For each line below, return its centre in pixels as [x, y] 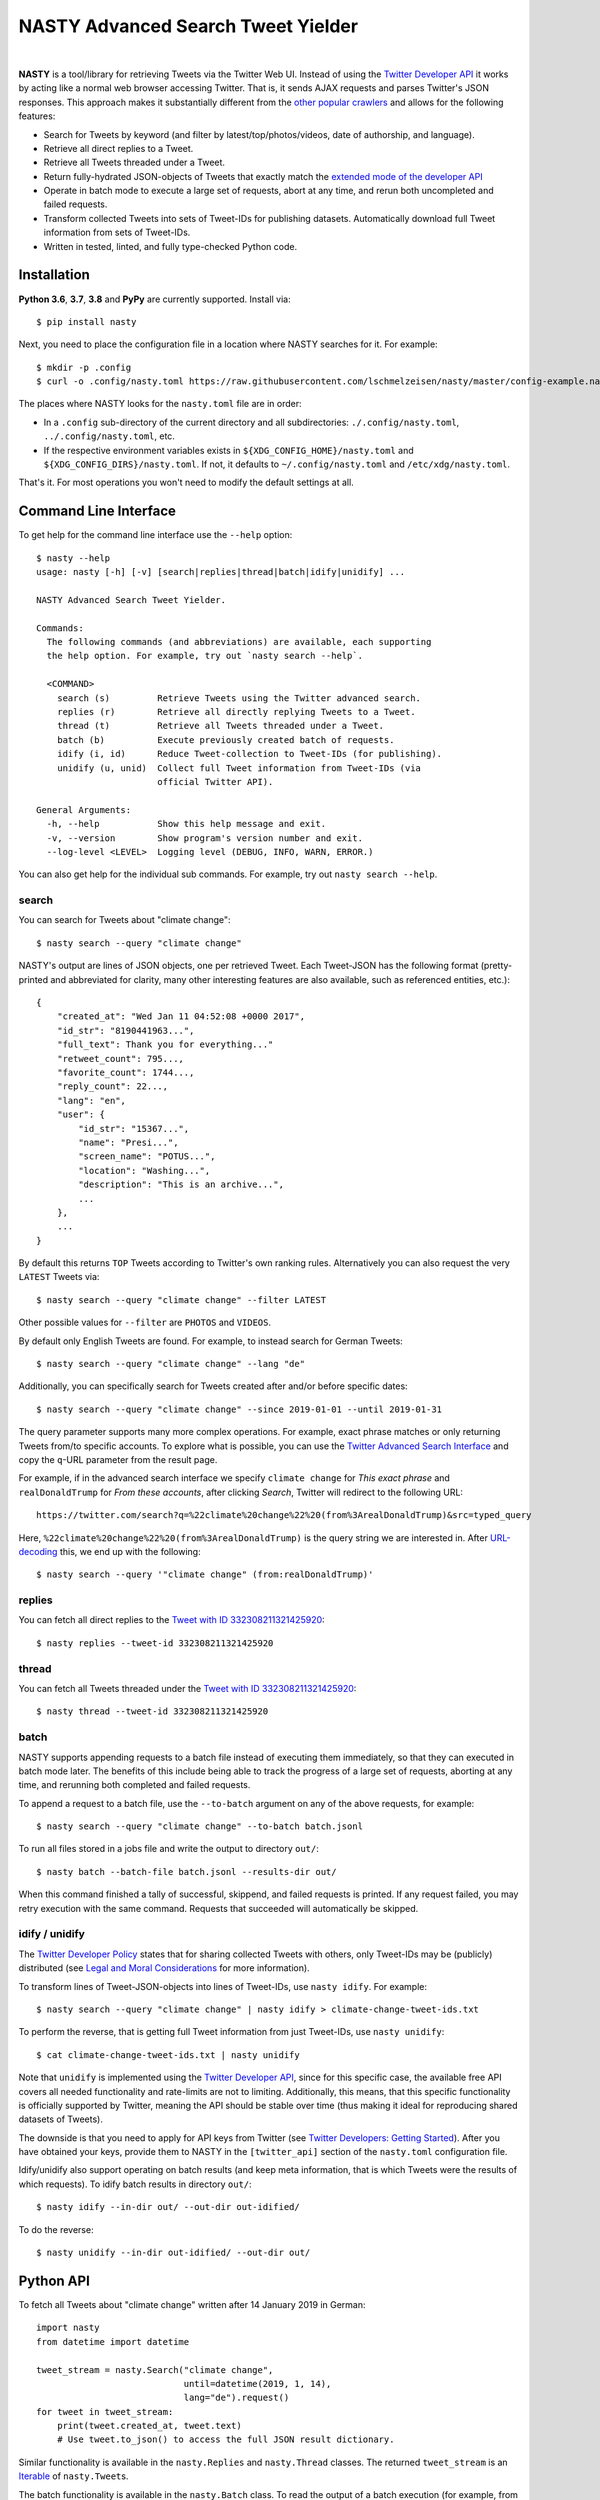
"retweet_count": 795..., [120, 1058]
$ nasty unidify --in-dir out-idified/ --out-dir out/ [173, 2253]
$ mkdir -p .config [84, 367]
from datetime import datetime [113, 2341]
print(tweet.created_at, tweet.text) [149, 2426]
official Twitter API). [215, 781]
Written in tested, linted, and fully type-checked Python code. [170, 246]
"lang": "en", [91, 1100]
